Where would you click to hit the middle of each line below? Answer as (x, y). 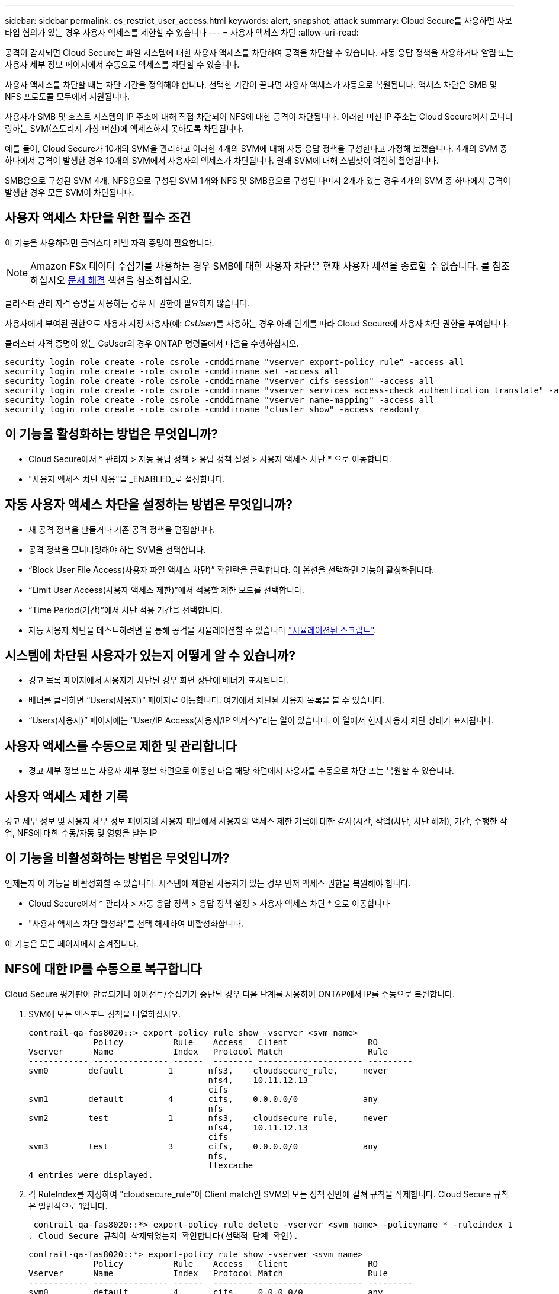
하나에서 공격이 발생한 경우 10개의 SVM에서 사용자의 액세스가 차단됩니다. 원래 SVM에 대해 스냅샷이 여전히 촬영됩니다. (222, 160)
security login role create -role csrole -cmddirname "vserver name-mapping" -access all (219, 400)
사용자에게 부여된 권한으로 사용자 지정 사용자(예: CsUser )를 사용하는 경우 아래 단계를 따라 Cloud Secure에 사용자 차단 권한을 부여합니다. (257, 323)
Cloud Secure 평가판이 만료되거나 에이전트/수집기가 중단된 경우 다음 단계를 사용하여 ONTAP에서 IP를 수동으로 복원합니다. (230, 994)
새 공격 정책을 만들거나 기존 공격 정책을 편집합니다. (122, 529)
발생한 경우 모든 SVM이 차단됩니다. (70, 192)
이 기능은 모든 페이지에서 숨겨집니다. (72, 943)
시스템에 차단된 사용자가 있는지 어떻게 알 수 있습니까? (150, 655)
